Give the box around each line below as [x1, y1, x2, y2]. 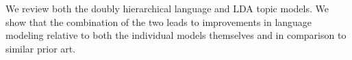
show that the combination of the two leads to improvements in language [5, 14, 312, 29]
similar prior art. [5, 41, 76, 55]
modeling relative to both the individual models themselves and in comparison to [5, 28, 347, 42]
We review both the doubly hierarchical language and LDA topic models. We [5, 1, 329, 15]
